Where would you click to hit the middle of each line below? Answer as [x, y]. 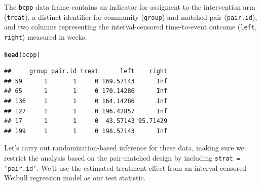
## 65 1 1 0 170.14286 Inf [86, 91]
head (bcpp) [22, 55]
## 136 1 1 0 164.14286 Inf [86, 101]
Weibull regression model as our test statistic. [75, 178]
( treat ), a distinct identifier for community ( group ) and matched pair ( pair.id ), [131, 17]
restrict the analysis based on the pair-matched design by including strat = [122, 158]
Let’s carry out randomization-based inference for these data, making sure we [124, 148]
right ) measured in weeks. [46, 36]
